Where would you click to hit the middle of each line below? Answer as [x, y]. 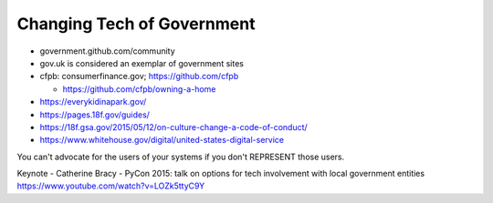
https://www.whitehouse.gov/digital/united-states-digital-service [162, 140]
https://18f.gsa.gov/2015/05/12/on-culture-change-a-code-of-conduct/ [173, 127]
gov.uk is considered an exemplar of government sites [142, 63]
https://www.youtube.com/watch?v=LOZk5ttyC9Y [111, 186]
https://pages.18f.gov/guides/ [95, 115]
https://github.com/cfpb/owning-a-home [139, 89]
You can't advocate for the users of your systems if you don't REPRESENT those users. [181, 157]
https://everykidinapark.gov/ [93, 102]
